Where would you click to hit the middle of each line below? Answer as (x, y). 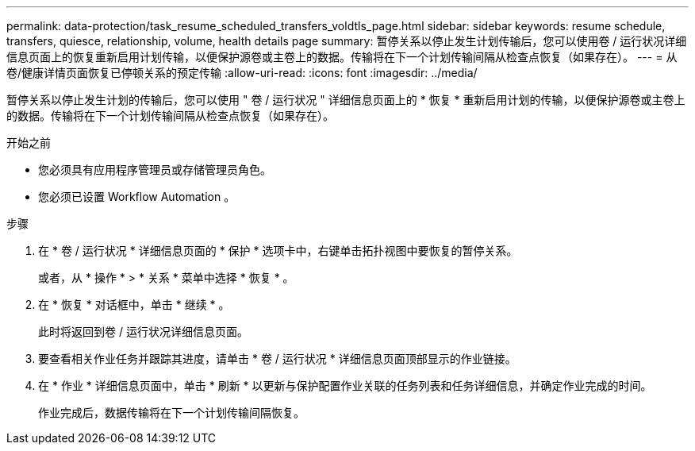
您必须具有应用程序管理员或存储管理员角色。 (155, 170)
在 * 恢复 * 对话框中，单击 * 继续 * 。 (134, 305)
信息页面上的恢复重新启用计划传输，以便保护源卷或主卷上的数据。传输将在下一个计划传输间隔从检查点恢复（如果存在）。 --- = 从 (342, 57)
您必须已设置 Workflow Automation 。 (137, 197)
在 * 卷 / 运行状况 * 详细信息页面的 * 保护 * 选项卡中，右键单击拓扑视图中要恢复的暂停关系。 (278, 251)
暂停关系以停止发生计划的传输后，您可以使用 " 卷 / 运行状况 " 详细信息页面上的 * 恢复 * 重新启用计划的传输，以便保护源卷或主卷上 (346, 100)
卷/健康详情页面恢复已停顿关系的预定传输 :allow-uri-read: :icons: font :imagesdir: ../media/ (242, 73)
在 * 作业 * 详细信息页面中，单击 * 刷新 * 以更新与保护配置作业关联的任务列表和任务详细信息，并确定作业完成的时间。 (345, 385)
